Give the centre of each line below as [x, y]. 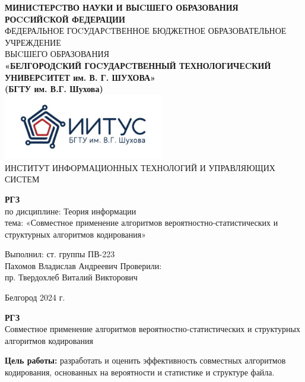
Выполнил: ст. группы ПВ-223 [60, 254]
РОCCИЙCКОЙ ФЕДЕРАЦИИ [65, 19]
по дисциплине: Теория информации [71, 211]
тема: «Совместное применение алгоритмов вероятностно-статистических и [142, 222]
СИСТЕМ [22, 179]
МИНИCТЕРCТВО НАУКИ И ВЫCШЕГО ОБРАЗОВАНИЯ [122, 7]
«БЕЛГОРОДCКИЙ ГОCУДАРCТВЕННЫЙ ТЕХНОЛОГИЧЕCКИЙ [138, 65]
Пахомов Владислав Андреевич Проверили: [83, 265]
